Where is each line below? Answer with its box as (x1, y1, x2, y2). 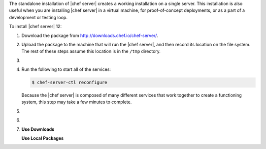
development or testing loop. (9, 14, 67, 20)
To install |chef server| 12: (9, 24, 62, 30)
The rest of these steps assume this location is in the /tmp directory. (21, 48, 161, 54)
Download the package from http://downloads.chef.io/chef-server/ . (21, 32, 158, 38)
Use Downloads (21, 126, 55, 132)
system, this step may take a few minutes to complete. (21, 99, 132, 105)
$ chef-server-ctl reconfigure (32, 80, 108, 86)
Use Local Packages (21, 135, 64, 141)
